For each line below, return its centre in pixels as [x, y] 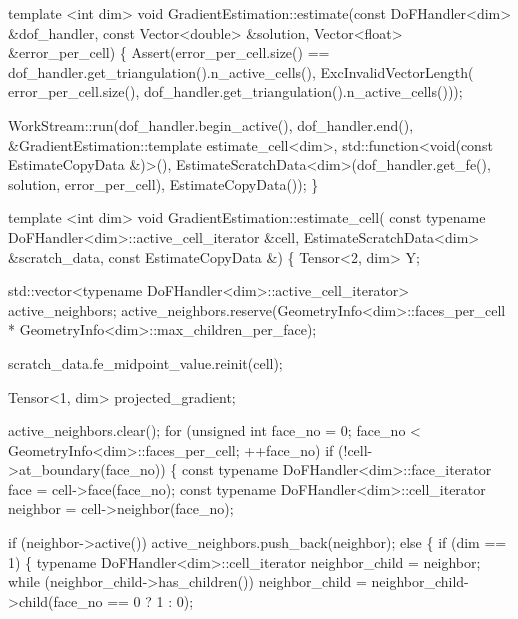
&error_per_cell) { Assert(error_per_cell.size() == [169, 52]
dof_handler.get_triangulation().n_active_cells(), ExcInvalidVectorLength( [241, 71]
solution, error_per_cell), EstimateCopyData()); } [163, 183]
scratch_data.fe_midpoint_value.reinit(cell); [145, 362]
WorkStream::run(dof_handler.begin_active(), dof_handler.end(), [211, 124]
